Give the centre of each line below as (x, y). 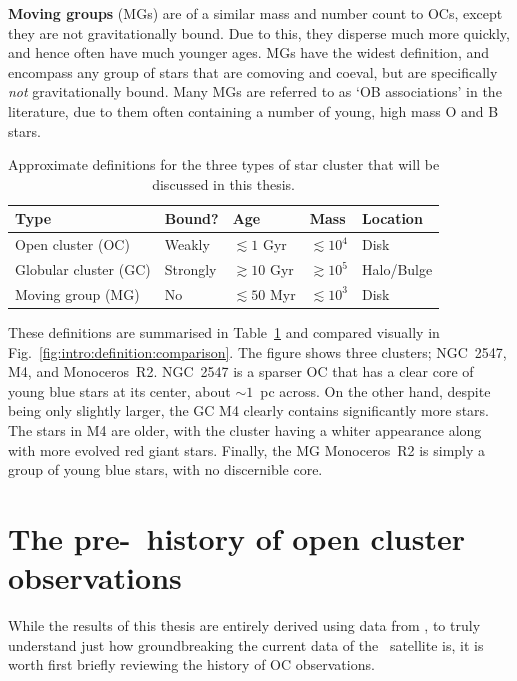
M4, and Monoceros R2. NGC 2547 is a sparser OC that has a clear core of (241, 371)
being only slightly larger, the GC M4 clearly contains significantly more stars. (248, 410)
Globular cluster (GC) (83, 269)
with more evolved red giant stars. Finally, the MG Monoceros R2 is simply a (247, 449)
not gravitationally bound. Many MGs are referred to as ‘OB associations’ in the (255, 91)
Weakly (187, 244)
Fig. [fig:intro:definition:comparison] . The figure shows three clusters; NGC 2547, (257, 351)
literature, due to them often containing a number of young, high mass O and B (253, 110)
